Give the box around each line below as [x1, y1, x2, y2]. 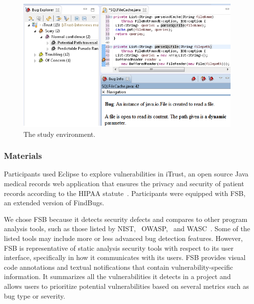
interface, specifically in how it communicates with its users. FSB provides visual [4, 252, 246, 262]
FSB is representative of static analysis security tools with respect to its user [4, 242, 233, 253]
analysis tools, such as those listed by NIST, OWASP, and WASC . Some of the [4, 223, 250, 234]
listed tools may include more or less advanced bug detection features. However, [4, 233, 243, 243]
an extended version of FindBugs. [4, 197, 105, 208]
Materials [4, 150, 42, 162]
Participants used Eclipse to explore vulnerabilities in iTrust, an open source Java [4, 169, 249, 179]
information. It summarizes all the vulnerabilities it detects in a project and [4, 271, 231, 282]
